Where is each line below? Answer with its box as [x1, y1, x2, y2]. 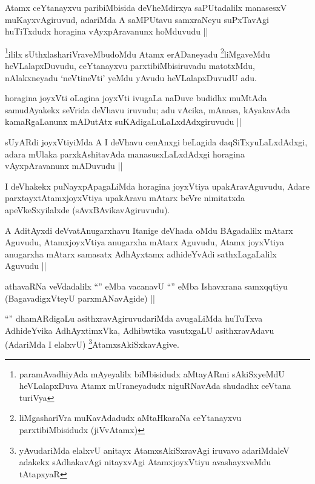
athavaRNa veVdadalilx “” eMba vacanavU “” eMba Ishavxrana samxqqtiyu [5, 279, 288, 292]
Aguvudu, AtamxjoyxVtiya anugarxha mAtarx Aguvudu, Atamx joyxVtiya [5, 236, 284, 248]
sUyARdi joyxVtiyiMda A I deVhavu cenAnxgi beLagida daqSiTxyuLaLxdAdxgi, [5, 136, 308, 148]
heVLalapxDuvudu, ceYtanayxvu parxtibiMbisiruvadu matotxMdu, [5, 59, 255, 72]
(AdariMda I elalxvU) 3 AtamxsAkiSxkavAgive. [5, 336, 179, 350]
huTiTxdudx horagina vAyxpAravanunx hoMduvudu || [5, 25, 208, 38]
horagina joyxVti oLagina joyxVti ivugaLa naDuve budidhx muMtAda [5, 91, 267, 104]
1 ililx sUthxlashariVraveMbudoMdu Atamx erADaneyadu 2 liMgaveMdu [5, 45, 270, 60]
